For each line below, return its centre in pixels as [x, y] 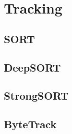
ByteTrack [30, 124]
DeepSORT [32, 67]
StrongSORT [36, 96]
